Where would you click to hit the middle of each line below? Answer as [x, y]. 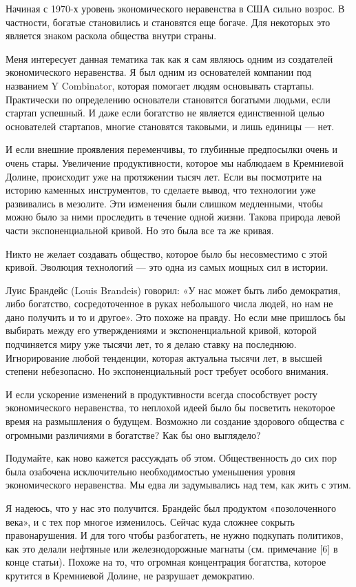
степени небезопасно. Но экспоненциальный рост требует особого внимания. [167, 371]
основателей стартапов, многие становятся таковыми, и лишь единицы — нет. [170, 126]
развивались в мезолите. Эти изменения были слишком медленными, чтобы [165, 203]
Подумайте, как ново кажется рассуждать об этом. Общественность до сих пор [171, 458]
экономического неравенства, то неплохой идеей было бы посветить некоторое [170, 408]
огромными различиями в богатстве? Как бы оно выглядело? [133, 434]
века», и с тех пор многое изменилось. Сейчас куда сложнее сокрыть [150, 521]
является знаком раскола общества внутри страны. [111, 35]
